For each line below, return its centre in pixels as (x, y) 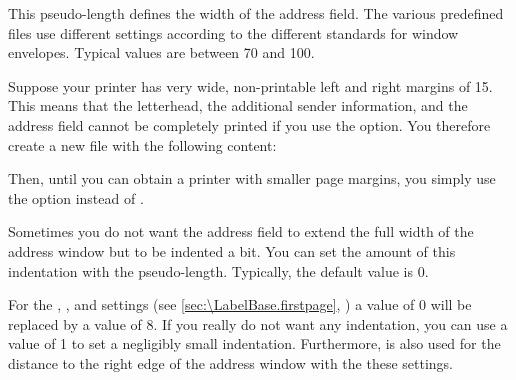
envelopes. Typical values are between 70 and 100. (161, 52)
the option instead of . (76, 197)
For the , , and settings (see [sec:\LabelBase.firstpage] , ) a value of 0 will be (240, 304)
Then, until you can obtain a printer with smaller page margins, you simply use (252, 178)
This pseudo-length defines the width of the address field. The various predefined (256, 13)
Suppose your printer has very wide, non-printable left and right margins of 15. (250, 85)
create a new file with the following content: (142, 144)
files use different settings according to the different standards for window (233, 32)
